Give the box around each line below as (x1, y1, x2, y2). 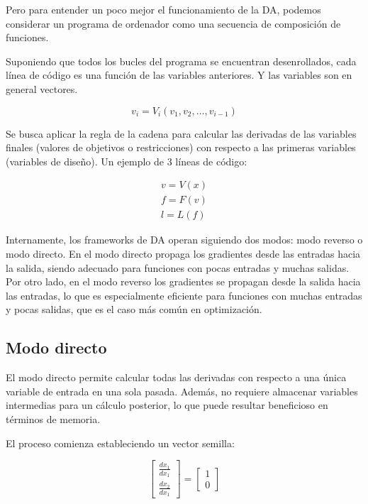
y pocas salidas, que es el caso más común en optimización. (6, 302, 262, 317)
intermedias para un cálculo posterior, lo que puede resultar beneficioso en (6, 398, 328, 412)
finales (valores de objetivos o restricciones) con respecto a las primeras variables (6, 140, 356, 155)
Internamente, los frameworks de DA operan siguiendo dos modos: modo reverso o (6, 232, 363, 247)
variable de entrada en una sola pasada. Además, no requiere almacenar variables (6, 383, 358, 398)
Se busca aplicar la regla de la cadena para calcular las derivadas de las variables (6, 126, 357, 141)
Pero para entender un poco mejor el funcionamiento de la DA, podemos (6, 2, 321, 16)
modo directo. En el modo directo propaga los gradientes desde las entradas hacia (6, 246, 361, 261)
